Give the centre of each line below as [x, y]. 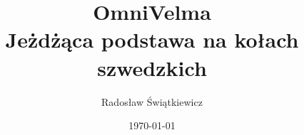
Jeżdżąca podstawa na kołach [152, 39]
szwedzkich [152, 67]
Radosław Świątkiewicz [152, 101]
